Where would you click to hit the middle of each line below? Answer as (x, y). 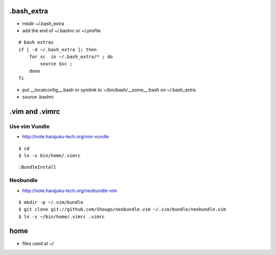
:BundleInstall (38, 167)
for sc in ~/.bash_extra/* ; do (71, 57)
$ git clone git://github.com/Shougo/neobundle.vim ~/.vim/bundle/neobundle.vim (122, 209)
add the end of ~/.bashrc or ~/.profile (61, 30)
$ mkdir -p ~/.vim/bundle (51, 202)
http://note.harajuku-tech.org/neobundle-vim (70, 190)
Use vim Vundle (29, 126)
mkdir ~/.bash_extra (43, 24)
